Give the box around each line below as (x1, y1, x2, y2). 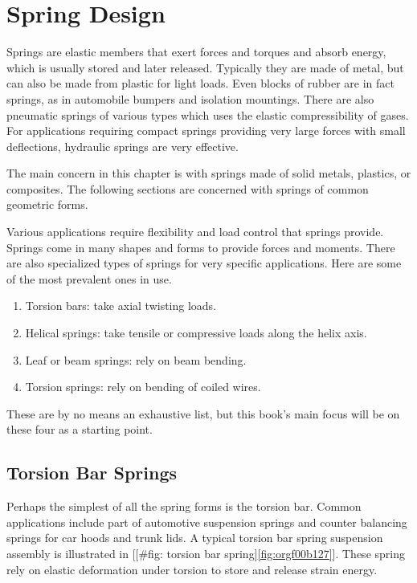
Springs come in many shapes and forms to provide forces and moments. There (6, 238, 395, 255)
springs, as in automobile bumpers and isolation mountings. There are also (6, 90, 374, 107)
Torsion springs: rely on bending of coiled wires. (25, 378, 261, 395)
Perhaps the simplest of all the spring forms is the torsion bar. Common (6, 498, 362, 515)
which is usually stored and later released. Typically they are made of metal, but (6, 59, 404, 75)
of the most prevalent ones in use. (6, 270, 172, 287)
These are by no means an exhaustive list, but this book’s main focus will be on (6, 405, 400, 422)
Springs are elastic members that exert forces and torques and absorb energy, (6, 43, 386, 60)
